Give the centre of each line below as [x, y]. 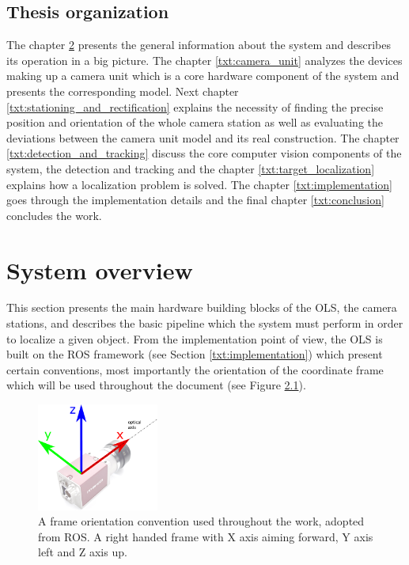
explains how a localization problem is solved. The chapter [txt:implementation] [199, 184]
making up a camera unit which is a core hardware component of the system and [203, 76]
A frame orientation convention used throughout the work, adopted [201, 521]
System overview [100, 269]
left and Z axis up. [83, 552]
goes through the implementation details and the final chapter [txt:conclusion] [195, 200]
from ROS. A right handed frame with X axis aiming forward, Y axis [206, 536]
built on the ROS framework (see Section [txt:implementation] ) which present [195, 354]
